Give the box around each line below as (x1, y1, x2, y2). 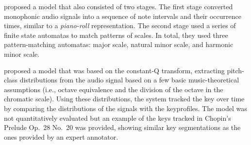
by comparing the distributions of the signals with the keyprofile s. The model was (4, 103, 247, 113)
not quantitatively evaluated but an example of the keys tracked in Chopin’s (4, 113, 231, 123)
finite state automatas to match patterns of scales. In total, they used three (4, 30, 228, 40)
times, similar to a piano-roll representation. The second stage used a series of (4, 20, 236, 31)
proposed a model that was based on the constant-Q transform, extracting (4, 65, 225, 75)
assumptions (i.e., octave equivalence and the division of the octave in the (4, 84, 223, 94)
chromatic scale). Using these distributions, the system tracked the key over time (4, 94, 245, 104)
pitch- (227, 65, 244, 75)
